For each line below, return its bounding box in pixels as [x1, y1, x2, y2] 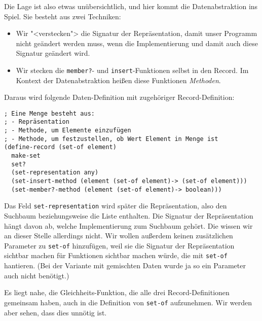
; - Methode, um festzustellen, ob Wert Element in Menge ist [4, 135, 218, 142]
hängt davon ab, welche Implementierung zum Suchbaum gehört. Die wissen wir [4, 220, 253, 231]
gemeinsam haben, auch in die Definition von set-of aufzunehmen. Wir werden [4, 297, 252, 307]
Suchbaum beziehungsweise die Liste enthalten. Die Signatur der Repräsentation [4, 210, 253, 221]
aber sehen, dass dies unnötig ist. [4, 307, 107, 317]
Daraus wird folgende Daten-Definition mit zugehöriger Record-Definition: [4, 92, 235, 102]
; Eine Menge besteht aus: [4, 110, 95, 117]
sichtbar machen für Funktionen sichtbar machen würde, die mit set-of [4, 250, 228, 261]
